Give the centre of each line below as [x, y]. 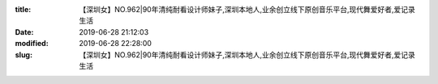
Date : [24, 31]
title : [23, 9]
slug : [24, 55]
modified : [32, 44]
